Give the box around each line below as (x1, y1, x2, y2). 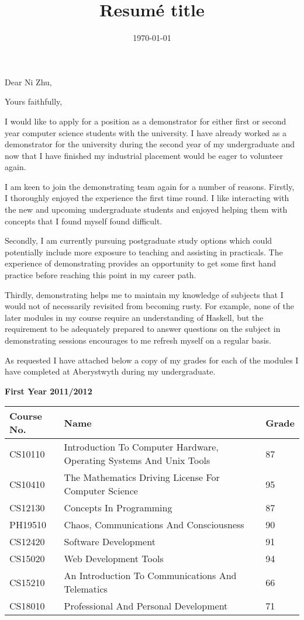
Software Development (64, 535, 156, 549)
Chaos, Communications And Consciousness (64, 518, 244, 532)
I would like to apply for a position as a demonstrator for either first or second (5, 115, 286, 127)
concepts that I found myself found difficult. (5, 214, 163, 227)
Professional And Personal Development (64, 599, 228, 613)
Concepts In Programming (64, 501, 172, 515)
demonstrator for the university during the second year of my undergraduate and (5, 138, 295, 150)
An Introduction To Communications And (64, 569, 237, 583)
